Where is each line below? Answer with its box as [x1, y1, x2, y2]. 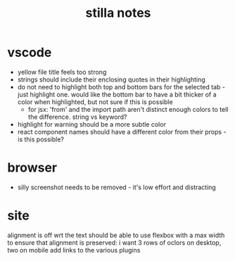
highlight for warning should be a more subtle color [17, 120, 167, 128]
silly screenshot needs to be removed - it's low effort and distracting [17, 183, 216, 191]
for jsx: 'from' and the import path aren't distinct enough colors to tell [27, 105, 229, 113]
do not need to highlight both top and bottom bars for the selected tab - [17, 82, 225, 91]
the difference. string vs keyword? [27, 113, 127, 121]
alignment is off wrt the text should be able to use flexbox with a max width [7, 231, 225, 239]
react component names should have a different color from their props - [17, 127, 227, 136]
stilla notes [85, 5, 151, 21]
